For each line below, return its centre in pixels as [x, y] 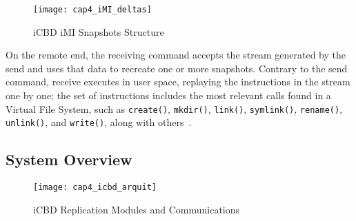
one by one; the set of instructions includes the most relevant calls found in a [168, 95]
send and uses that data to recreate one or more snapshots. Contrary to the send [177, 68]
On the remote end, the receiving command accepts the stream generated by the [176, 55]
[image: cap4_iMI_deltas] [92, 10]
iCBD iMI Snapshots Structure [99, 31]
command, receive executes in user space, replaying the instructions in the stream [178, 82]
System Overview [69, 159]
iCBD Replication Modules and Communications [137, 209]
